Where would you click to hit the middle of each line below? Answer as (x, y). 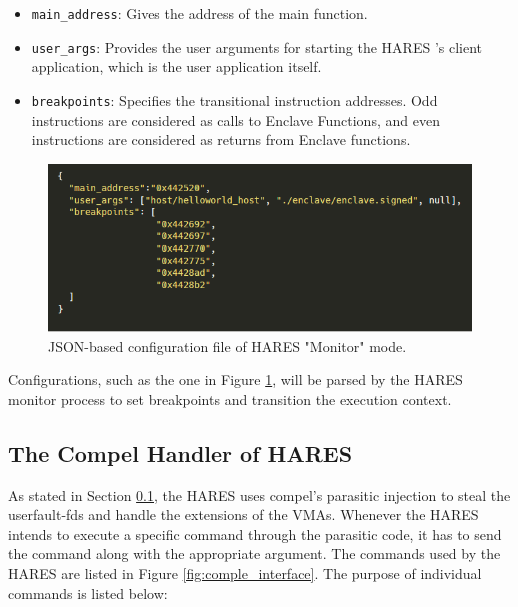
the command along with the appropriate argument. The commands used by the (254, 553)
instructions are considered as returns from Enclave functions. (221, 139)
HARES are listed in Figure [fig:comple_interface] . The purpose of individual (245, 573)
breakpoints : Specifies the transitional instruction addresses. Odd (234, 99)
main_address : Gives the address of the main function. (199, 13)
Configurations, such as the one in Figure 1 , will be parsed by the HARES (235, 379)
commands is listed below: (88, 592)
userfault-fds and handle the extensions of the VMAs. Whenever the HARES (243, 514)
